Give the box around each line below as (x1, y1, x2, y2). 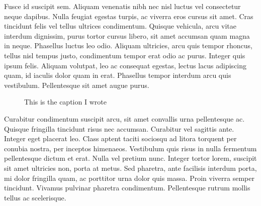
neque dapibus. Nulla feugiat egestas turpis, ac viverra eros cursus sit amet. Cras (4, 11, 253, 21)
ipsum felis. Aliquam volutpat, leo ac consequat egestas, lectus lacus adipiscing (4, 60, 247, 70)
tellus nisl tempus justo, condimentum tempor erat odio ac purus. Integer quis (4, 50, 245, 60)
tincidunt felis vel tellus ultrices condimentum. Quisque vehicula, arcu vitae (4, 21, 237, 31)
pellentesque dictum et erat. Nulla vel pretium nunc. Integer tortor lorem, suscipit (4, 153, 257, 163)
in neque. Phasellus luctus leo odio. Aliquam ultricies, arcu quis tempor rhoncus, (4, 40, 252, 51)
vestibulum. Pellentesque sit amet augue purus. (4, 79, 149, 90)
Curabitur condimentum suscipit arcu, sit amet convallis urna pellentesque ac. (4, 113, 245, 124)
